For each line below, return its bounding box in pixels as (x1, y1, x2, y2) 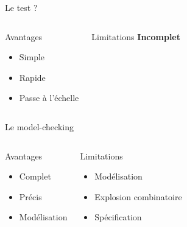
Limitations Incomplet (91, 30, 181, 43)
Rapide (19, 71, 46, 83)
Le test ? (5, 1, 38, 13)
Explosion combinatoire (94, 190, 182, 203)
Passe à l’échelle (19, 91, 79, 104)
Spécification (94, 211, 142, 223)
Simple (19, 51, 45, 63)
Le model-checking (5, 120, 74, 133)
